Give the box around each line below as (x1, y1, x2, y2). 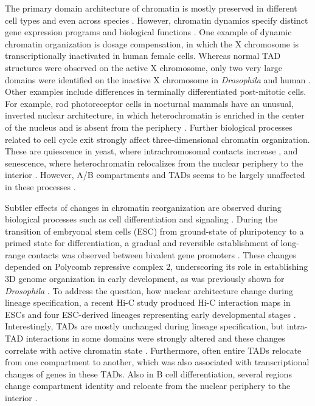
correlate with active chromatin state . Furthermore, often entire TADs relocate (5, 343, 302, 356)
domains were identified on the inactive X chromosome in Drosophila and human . (5, 73, 311, 86)
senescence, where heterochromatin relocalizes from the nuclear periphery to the (5, 156, 303, 169)
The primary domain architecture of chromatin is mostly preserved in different (5, 2, 297, 14)
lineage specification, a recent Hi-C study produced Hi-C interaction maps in (5, 296, 291, 309)
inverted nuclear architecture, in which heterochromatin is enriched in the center (5, 109, 305, 122)
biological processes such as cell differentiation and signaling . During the (5, 213, 277, 225)
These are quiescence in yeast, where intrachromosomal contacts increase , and (5, 145, 298, 157)
